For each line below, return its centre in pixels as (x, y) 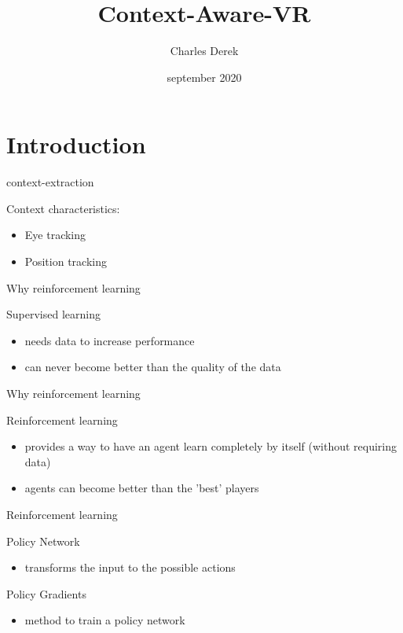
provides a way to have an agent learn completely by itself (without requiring (211, 446)
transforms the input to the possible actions (130, 567)
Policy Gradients (46, 593)
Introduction (76, 144)
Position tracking (66, 261)
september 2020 (204, 77)
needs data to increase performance (110, 340)
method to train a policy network (105, 620)
